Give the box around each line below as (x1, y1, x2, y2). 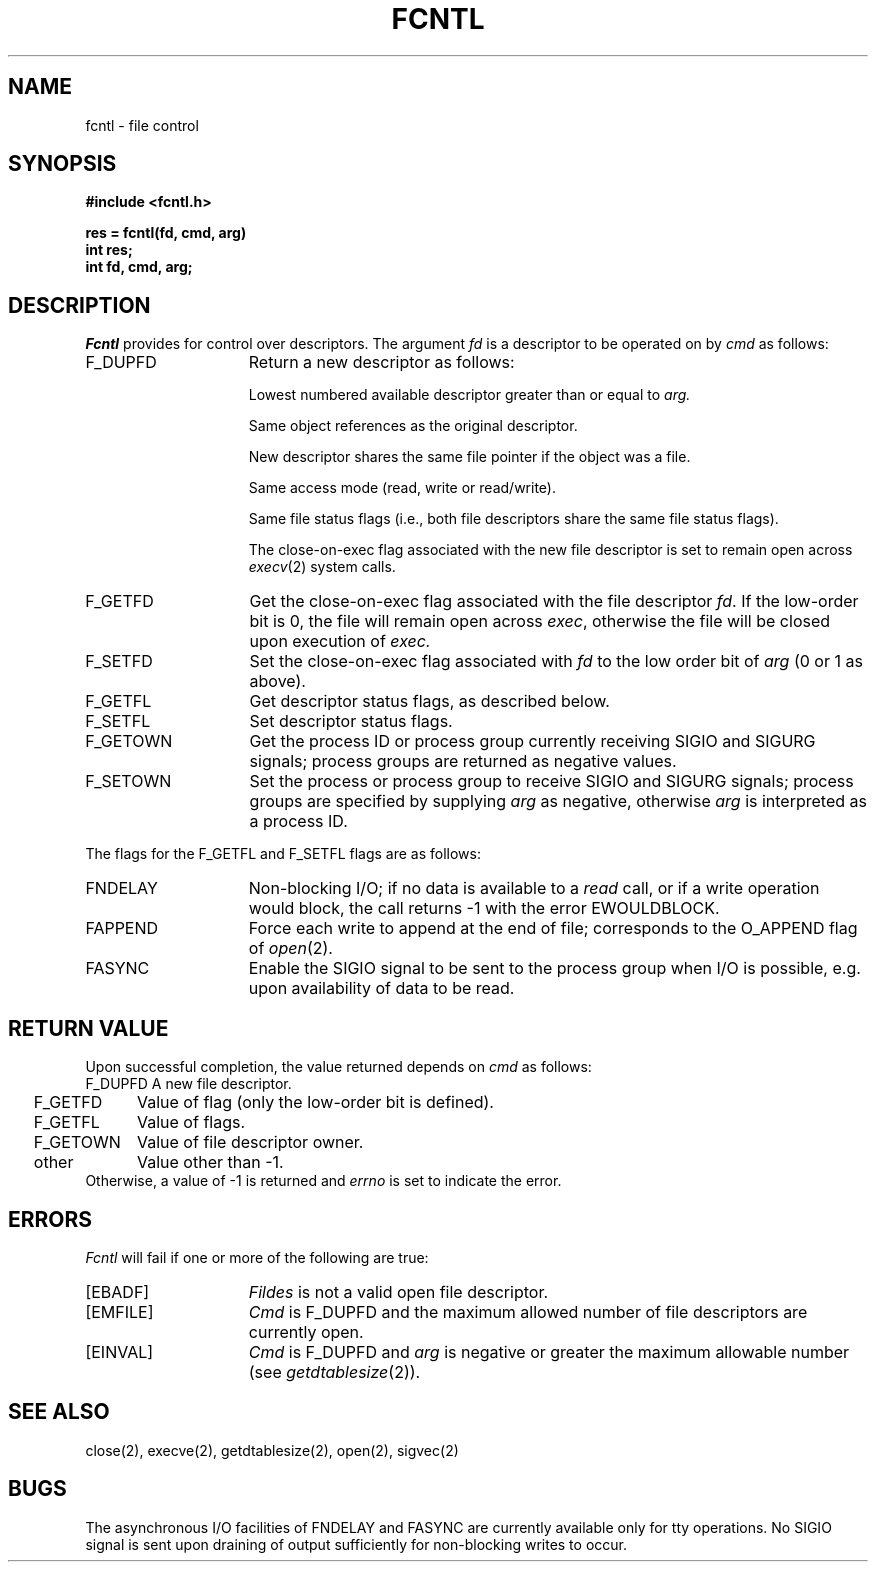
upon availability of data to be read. (248, 978, 515, 999)
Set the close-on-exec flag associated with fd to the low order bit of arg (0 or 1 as (249, 651, 863, 672)
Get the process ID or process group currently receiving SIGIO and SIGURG (249, 731, 816, 752)
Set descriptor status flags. (249, 711, 453, 732)
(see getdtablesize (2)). (248, 1361, 421, 1382)
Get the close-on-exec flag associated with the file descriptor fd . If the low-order (249, 591, 859, 612)
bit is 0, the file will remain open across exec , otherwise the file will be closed (249, 611, 831, 632)
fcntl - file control (85, 116, 199, 134)
